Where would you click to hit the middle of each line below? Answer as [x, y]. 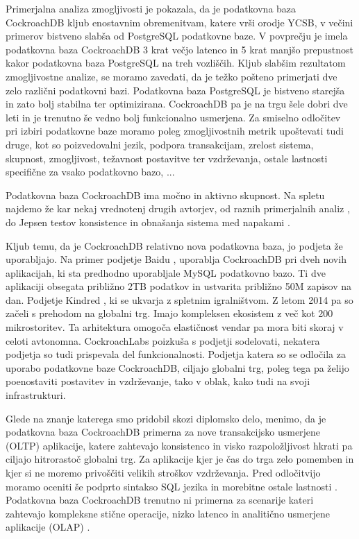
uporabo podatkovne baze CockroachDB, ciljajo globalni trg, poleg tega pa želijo [177, 367]
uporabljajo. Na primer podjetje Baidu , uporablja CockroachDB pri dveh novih [176, 259]
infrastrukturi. [36, 395]
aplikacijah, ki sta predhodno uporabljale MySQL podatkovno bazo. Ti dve [166, 272]
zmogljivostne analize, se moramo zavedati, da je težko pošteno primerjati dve [172, 76]
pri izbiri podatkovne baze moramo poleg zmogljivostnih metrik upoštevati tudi [175, 131]
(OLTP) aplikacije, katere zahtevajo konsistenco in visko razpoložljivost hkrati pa [179, 445]
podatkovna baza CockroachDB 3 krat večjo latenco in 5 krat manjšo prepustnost [179, 49]
